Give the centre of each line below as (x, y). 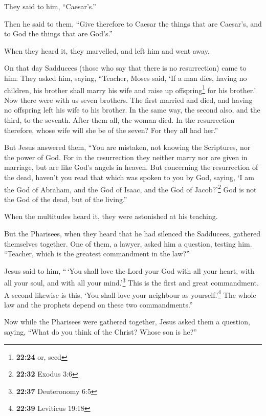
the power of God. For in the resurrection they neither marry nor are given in (126, 157)
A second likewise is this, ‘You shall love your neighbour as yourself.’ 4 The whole (130, 294)
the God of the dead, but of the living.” (66, 199)
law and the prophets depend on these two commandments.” (98, 304)
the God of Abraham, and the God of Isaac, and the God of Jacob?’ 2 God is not (130, 188)
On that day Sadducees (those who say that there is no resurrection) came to (125, 68)
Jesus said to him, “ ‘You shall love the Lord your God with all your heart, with (129, 270)
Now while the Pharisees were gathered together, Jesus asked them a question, (127, 322)
